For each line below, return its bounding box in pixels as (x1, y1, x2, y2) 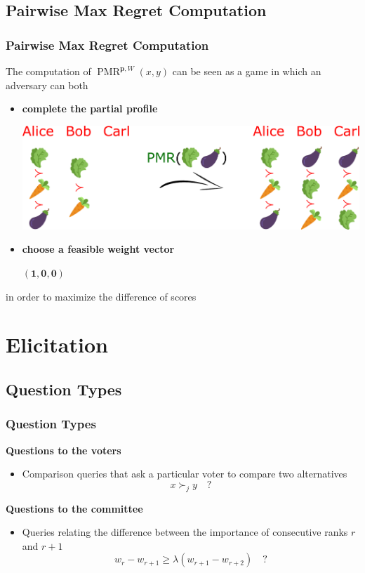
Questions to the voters (6, 442, 121, 457)
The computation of (6, 64, 91, 78)
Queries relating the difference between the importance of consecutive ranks (22, 525, 348, 539)
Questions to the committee (6, 501, 143, 515)
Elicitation (6, 330, 108, 359)
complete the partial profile (22, 101, 158, 116)
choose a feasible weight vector (22, 242, 175, 256)
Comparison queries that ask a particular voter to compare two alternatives (22, 466, 347, 481)
